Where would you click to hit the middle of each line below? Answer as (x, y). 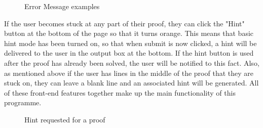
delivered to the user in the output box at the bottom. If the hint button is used (129, 53)
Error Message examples (62, 6)
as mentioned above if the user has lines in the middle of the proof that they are (129, 73)
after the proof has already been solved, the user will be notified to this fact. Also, (132, 62)
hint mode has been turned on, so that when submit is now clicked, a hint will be (130, 43)
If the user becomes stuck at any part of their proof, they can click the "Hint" (124, 23)
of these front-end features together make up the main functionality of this (120, 92)
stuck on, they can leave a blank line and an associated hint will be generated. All (131, 83)
